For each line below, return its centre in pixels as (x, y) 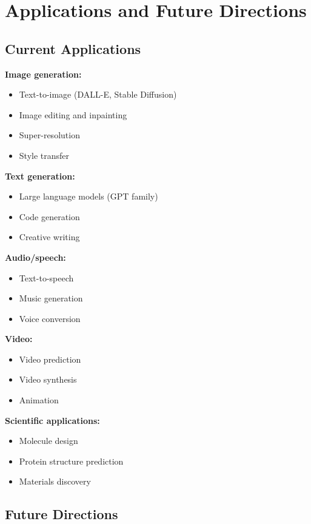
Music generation (51, 298)
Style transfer (44, 155)
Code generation (49, 216)
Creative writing (49, 237)
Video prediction (50, 359)
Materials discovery (55, 481)
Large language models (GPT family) (89, 196)
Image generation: (43, 74)
